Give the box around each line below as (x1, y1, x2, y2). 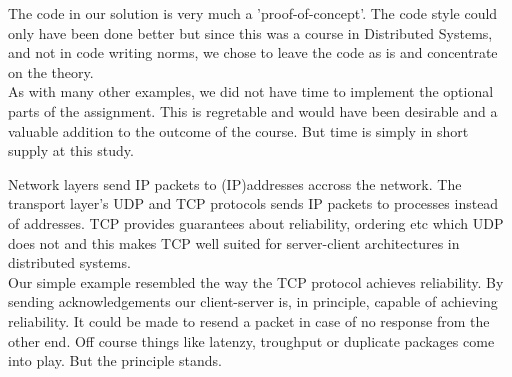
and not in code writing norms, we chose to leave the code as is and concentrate (8, 42, 498, 63)
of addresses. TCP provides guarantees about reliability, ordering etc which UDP (8, 212, 504, 233)
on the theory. (8, 61, 94, 82)
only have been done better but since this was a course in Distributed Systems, (8, 22, 493, 43)
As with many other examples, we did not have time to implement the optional (8, 81, 494, 102)
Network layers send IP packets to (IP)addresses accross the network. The (8, 173, 462, 194)
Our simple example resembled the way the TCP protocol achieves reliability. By (8, 271, 504, 292)
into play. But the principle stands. (8, 350, 222, 371)
